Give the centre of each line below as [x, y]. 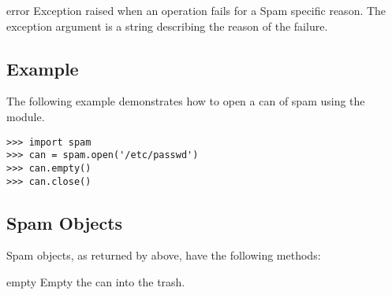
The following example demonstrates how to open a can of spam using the [186, 101]
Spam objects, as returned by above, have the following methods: [164, 255]
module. [26, 116]
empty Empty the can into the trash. [96, 282]
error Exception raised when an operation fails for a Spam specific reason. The [196, 10]
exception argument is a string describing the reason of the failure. [167, 26]
